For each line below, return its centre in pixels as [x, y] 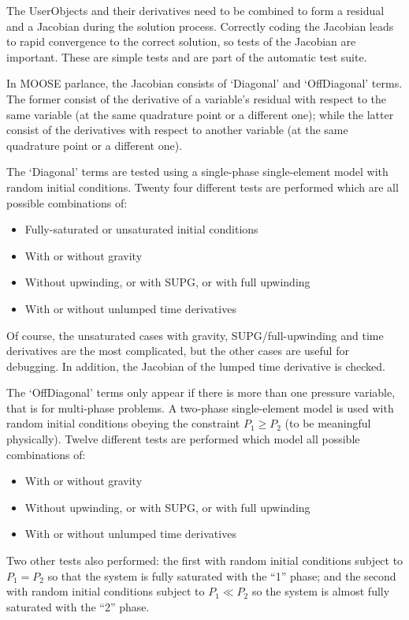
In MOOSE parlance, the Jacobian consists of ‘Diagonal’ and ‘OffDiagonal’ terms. [204, 83]
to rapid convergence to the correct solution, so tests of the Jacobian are [181, 41]
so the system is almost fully [321, 591]
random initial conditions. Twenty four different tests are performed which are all [203, 187]
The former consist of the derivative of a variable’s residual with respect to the [197, 98]
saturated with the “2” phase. [78, 606]
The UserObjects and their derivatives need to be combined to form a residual [195, 10]
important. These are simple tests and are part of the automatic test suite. [187, 56]
